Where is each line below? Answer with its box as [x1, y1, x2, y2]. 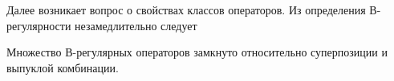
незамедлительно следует [75, 17, 197, 33]
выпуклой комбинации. [6, 59, 119, 75]
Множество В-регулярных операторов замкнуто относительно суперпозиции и [6, 44, 388, 60]
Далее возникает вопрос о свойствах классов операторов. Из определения [6, 2, 366, 17]
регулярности [6, 17, 71, 33]
